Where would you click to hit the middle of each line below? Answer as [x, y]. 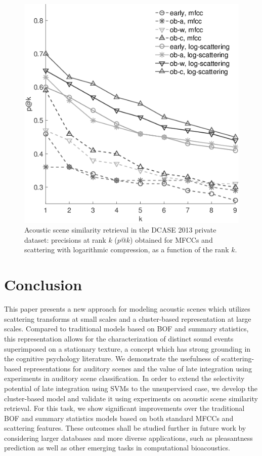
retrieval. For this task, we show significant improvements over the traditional [124, 408]
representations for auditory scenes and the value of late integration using [138, 368]
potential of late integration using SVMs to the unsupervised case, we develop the [131, 388]
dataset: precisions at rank [65, 239]
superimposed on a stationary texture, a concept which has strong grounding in [127, 348]
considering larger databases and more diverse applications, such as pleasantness [128, 438]
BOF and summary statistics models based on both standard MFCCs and [119, 418]
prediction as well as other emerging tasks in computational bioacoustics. [117, 448]
